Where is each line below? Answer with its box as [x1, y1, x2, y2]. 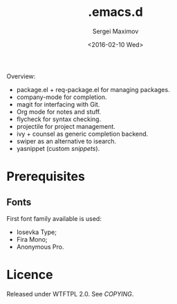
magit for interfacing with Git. [16, 100, 100, 108]
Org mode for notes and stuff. [16, 107, 102, 116]
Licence [6, 267, 53, 283]
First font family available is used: [6, 214, 102, 222]
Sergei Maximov [92, 27, 139, 35]
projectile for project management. [16, 122, 115, 130]
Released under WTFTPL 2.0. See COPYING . [6, 289, 134, 298]
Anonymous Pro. [16, 242, 64, 251]
